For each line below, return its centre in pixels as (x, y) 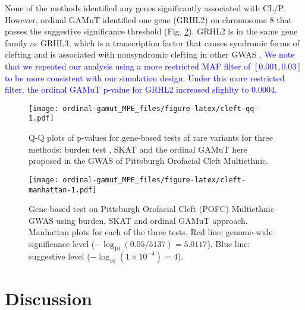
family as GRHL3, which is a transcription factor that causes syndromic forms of (152, 42)
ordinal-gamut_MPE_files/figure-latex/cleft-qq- (161, 108)
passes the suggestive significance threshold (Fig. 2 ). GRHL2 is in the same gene (151, 31)
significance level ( (62, 243)
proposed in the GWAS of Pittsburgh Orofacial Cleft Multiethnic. (149, 161)
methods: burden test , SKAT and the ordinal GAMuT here (138, 149)
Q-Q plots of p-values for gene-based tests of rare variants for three (151, 137)
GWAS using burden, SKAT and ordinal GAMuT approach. (138, 220)
